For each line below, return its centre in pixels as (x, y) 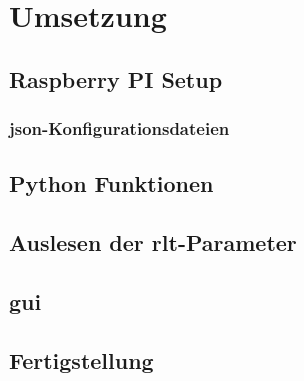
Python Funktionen (111, 183)
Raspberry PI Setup (116, 78)
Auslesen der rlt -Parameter (153, 242)
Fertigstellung (81, 359)
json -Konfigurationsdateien (119, 128)
